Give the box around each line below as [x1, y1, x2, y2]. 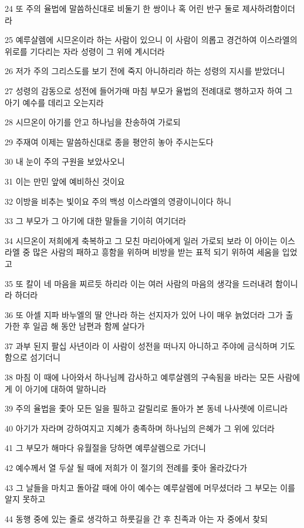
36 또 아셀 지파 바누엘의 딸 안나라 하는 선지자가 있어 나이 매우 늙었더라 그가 [5, 308, 283, 320]
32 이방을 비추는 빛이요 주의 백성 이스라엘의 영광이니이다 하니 [5, 195, 232, 207]
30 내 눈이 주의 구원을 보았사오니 [5, 155, 125, 168]
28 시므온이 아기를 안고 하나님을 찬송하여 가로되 [5, 116, 181, 128]
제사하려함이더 [242, 2, 295, 14]
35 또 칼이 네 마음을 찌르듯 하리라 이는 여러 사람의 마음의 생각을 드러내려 [5, 277, 273, 289]
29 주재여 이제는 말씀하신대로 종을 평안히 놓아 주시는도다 [5, 135, 214, 148]
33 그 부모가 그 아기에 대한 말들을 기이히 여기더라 [5, 215, 186, 227]
